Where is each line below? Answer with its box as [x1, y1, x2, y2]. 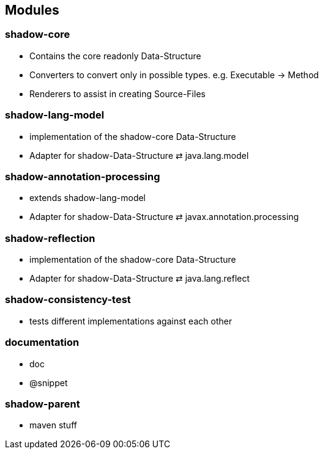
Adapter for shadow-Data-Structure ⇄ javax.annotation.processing [29, 211, 299, 222]
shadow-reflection [5, 232, 95, 244]
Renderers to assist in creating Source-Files [29, 88, 206, 99]
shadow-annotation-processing [5, 170, 160, 183]
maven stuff [29, 420, 77, 431]
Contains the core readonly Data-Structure [29, 50, 201, 61]
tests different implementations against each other [29, 315, 232, 326]
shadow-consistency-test [5, 293, 131, 306]
